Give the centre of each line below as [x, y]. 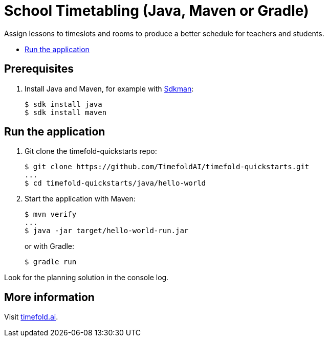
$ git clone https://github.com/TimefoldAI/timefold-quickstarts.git [167, 167]
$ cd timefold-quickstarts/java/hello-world [115, 183]
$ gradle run [51, 262]
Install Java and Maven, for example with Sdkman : [109, 88]
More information [49, 297]
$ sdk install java [63, 104]
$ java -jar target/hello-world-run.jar [107, 231]
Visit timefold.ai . [31, 317]
